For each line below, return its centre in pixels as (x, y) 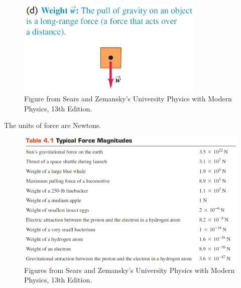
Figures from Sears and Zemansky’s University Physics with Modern (130, 270)
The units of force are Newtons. (53, 125)
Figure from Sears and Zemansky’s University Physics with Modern (128, 99)
